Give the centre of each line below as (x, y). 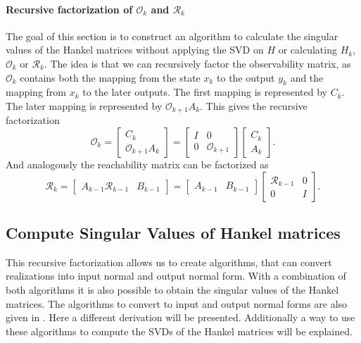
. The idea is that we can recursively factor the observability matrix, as (197, 63)
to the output (246, 77)
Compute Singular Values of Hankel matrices (173, 232)
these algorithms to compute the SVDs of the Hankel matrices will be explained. (179, 331)
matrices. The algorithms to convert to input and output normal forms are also (177, 303)
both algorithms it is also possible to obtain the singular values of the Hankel (172, 289)
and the (307, 77)
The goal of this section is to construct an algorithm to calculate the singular (172, 36)
